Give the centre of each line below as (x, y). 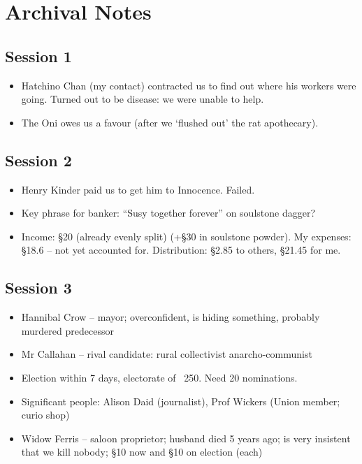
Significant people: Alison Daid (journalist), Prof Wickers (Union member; (181, 401)
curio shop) (45, 415)
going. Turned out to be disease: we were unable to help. (143, 99)
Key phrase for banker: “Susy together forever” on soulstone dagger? (168, 213)
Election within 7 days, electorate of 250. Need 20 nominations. (159, 377)
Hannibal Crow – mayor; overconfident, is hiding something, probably (171, 317)
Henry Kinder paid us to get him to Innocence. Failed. (138, 189)
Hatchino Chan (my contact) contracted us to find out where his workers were (189, 85)
